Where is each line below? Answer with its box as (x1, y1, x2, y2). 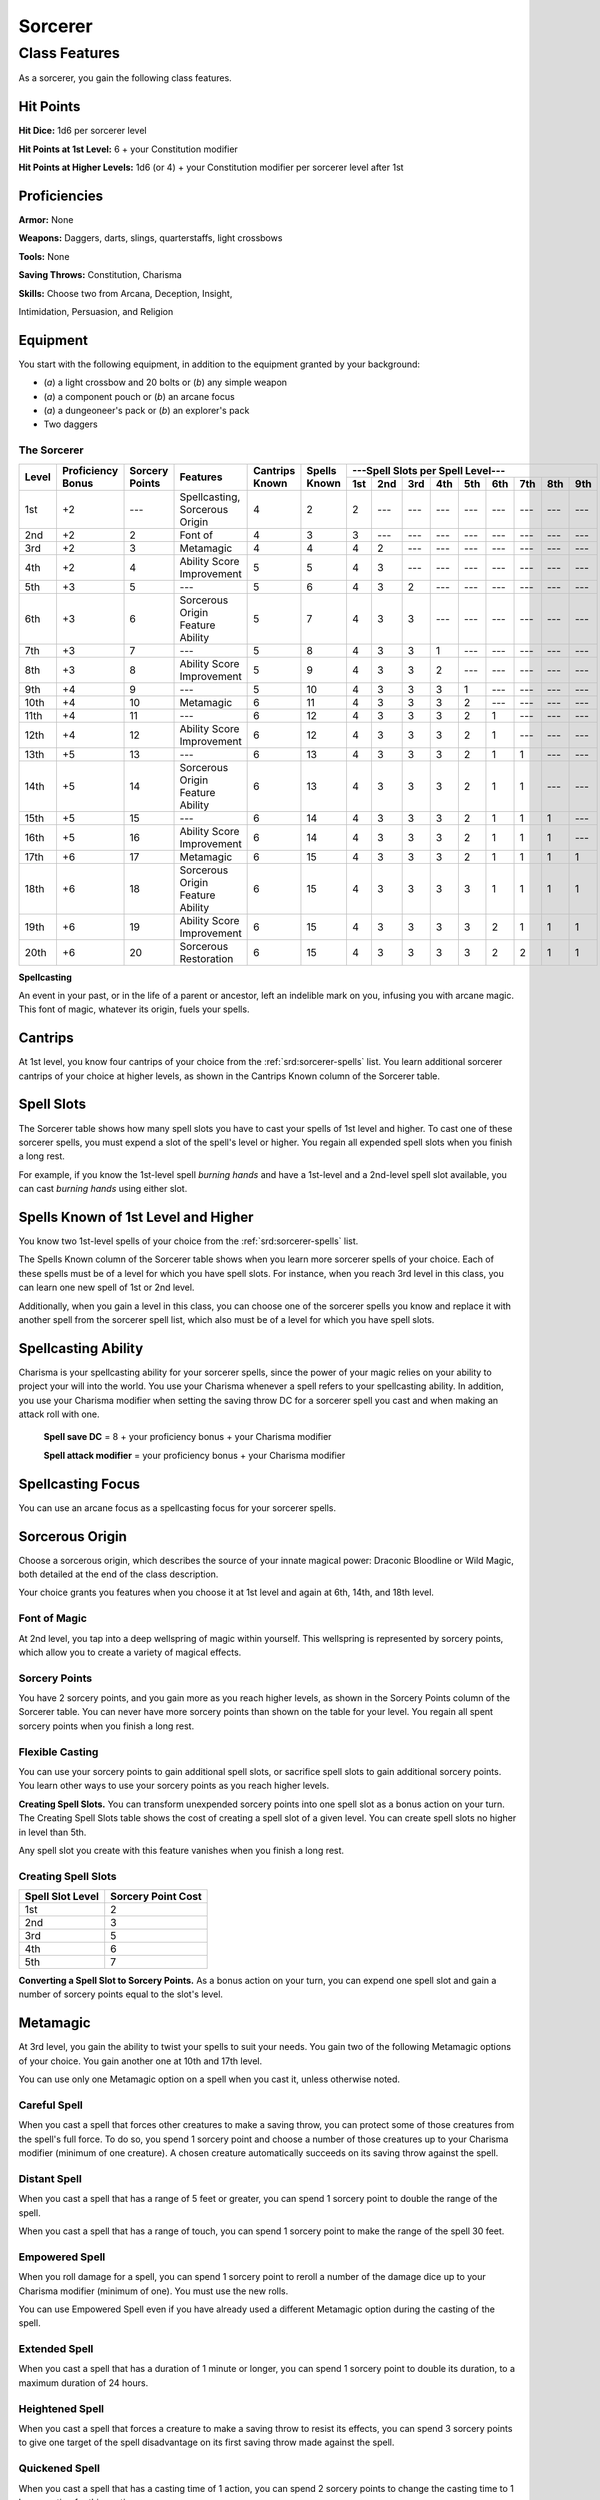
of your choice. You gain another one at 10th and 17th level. (18, 2055, 263, 2067)
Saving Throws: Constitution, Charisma (18, 269, 182, 281)
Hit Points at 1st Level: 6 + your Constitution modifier (18, 143, 239, 155)
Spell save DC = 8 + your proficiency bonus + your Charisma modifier (43, 1431, 332, 1443)
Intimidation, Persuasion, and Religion (18, 305, 174, 317)
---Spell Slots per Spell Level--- (351, 463, 506, 477)
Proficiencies (18, 187, 104, 204)
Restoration (179, 951, 234, 965)
